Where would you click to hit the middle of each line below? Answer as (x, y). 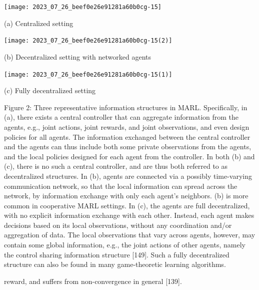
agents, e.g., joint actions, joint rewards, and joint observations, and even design (127, 126)
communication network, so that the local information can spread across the (121, 186)
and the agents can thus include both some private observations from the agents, (128, 147)
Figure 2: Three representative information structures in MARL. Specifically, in (126, 107)
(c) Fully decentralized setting (50, 90)
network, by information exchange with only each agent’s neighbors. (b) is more (126, 196)
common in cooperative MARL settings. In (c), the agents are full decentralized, (127, 205)
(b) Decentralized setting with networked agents (78, 56)
